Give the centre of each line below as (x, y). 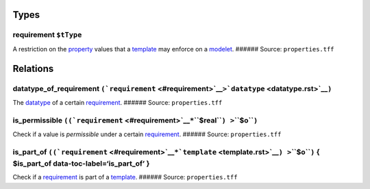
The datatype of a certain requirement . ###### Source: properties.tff (118, 102)
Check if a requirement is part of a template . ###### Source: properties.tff (125, 177)
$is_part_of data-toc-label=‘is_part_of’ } (81, 164)
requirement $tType (47, 35)
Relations (33, 68)
